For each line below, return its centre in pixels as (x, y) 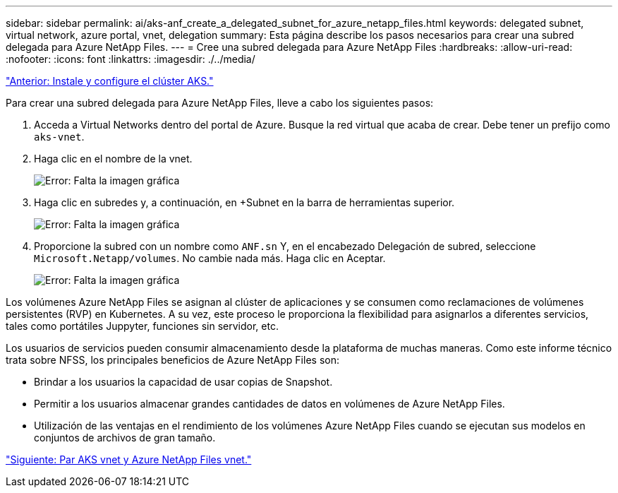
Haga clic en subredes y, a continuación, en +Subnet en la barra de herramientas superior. (244, 202)
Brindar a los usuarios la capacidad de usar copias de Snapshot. (183, 382)
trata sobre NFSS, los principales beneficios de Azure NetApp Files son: (172, 360)
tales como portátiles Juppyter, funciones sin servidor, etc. (142, 326)
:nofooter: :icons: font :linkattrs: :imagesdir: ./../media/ (131, 59)
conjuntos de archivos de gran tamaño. (125, 438)
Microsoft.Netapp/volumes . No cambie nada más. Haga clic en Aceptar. (210, 258)
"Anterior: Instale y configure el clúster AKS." (110, 81)
